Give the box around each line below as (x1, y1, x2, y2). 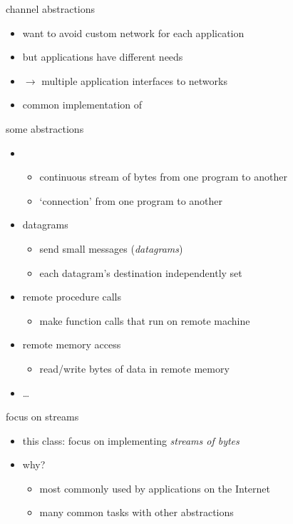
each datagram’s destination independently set (39, 265, 242, 280)
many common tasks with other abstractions (39, 505, 234, 520)
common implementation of (22, 97, 143, 112)
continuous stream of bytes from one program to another (39, 169, 287, 184)
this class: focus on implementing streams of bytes (22, 433, 240, 448)
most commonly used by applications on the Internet (39, 480, 271, 495)
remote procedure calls (22, 289, 122, 304)
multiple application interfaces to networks (41, 73, 227, 88)
